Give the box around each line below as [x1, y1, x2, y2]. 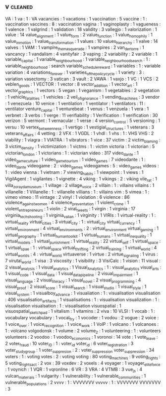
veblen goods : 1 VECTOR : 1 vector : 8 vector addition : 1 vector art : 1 [5, 81, 138, 88]
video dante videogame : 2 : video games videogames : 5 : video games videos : [5, 163, 159, 170]
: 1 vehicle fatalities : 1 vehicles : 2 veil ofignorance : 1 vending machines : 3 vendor [5, 94, 160, 101]
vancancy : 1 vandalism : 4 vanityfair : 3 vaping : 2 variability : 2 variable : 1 [5, 51, 158, 57]
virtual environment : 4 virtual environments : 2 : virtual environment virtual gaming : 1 [5, 225, 159, 232]
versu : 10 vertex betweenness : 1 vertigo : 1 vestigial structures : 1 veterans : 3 [5, 124, 155, 131]
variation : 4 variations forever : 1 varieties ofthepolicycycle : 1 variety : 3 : [5, 69, 145, 76]
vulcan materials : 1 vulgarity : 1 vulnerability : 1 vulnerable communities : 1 [5, 373, 146, 380]
